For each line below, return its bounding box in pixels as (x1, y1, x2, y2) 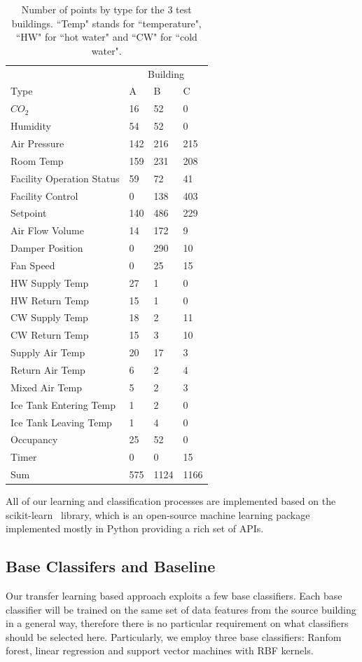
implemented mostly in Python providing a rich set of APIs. (6, 521, 264, 536)
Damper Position (11, 241, 83, 255)
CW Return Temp (11, 327, 89, 342)
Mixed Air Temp (11, 379, 82, 394)
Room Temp (11, 153, 64, 168)
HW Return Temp (11, 292, 89, 307)
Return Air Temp (11, 362, 85, 377)
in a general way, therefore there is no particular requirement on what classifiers (6, 616, 349, 630)
